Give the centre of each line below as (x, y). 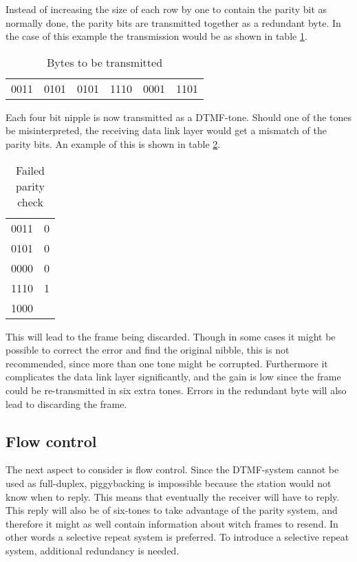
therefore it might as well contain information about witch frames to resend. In (172, 523)
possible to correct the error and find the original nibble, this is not (148, 350)
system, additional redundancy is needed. (93, 550)
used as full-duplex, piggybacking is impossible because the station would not (169, 483)
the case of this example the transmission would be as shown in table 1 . (156, 36)
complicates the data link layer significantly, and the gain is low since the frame (173, 377)
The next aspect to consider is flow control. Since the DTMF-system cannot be (172, 469)
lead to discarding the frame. (66, 403)
